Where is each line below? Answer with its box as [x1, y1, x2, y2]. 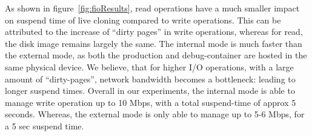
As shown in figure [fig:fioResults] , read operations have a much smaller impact [5, 2, 300, 14]
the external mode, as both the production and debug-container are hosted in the [5, 49, 307, 61]
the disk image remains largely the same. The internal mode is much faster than [5, 37, 302, 49]
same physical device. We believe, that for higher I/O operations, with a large [5, 60, 294, 73]
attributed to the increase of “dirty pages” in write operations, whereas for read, [5, 25, 303, 38]
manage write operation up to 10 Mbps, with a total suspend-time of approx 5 [5, 96, 296, 108]
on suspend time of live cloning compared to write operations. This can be [5, 13, 281, 26]
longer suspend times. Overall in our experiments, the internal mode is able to [5, 84, 295, 97]
